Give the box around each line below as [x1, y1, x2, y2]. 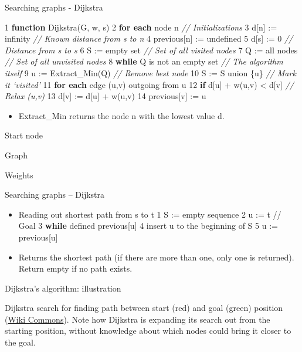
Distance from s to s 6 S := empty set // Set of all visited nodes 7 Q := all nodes [5, 43, 298, 56]
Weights [5, 168, 33, 181]
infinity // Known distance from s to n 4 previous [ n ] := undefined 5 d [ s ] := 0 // [5, 32, 293, 45]
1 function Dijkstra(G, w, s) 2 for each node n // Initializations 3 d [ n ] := [5, 21, 277, 33]
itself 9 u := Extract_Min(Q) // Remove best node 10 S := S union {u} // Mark [5, 66, 296, 79]
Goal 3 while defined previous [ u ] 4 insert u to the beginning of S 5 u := [18, 219, 278, 232]
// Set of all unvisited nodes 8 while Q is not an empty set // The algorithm [5, 55, 283, 67]
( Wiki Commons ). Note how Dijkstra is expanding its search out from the [5, 313, 270, 325]
